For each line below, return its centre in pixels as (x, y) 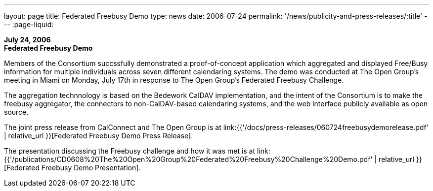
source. (16, 112)
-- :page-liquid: (29, 24)
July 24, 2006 (27, 40)
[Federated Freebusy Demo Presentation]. (72, 168)
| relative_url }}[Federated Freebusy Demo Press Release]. (99, 136)
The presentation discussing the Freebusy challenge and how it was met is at (130, 151)
